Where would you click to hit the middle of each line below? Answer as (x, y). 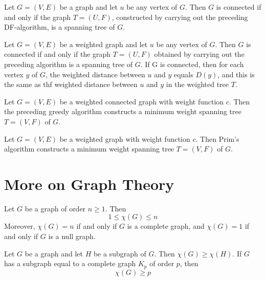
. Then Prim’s (217, 138)
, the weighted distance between (95, 74)
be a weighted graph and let (104, 44)
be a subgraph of (120, 253)
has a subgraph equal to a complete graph (70, 263)
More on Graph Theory (89, 183)
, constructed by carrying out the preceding (180, 17)
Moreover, (20, 226)
